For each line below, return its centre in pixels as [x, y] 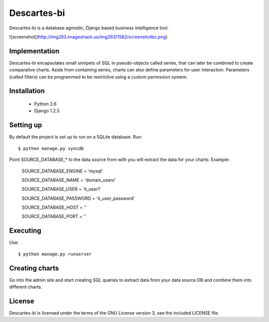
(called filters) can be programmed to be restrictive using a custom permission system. [98, 77]
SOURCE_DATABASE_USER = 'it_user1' [61, 189]
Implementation [34, 51]
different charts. [26, 287]
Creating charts [34, 268]
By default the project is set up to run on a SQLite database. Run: [76, 137]
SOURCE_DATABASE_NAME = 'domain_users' [69, 180]
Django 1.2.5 [47, 111]
